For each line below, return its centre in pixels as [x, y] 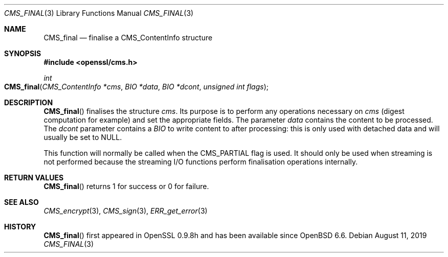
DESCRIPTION [29, 102]
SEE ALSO [21, 202]
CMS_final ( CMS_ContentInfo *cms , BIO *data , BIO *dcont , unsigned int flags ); [136, 87]
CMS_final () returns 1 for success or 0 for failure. [126, 186]
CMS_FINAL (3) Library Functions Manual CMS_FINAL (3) [99, 13]
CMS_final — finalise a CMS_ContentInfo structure [128, 38]
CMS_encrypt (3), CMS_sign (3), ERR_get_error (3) [126, 211]
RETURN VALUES [34, 178]
